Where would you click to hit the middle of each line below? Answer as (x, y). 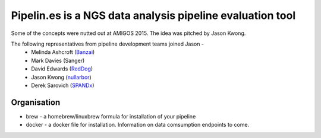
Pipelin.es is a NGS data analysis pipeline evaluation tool (153, 15)
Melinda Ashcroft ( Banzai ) (63, 52)
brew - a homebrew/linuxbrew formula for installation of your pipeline (111, 116)
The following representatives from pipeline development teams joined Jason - (108, 44)
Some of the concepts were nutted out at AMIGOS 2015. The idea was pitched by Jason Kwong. (128, 33)
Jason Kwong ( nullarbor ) (61, 77)
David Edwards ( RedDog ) (62, 69)
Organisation (36, 102)
